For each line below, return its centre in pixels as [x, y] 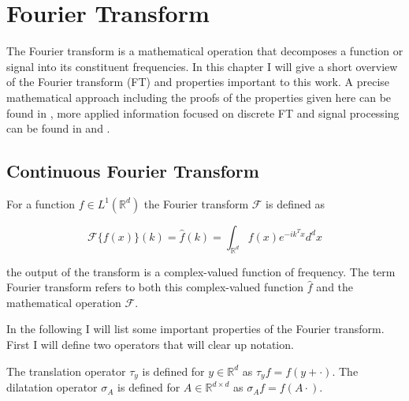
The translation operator [66, 371]
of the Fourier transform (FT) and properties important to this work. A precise [198, 82]
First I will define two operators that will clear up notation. [150, 345]
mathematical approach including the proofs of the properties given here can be [199, 97]
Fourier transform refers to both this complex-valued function [155, 287]
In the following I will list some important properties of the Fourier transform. [195, 329]
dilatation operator [52, 387]
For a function [41, 203]
